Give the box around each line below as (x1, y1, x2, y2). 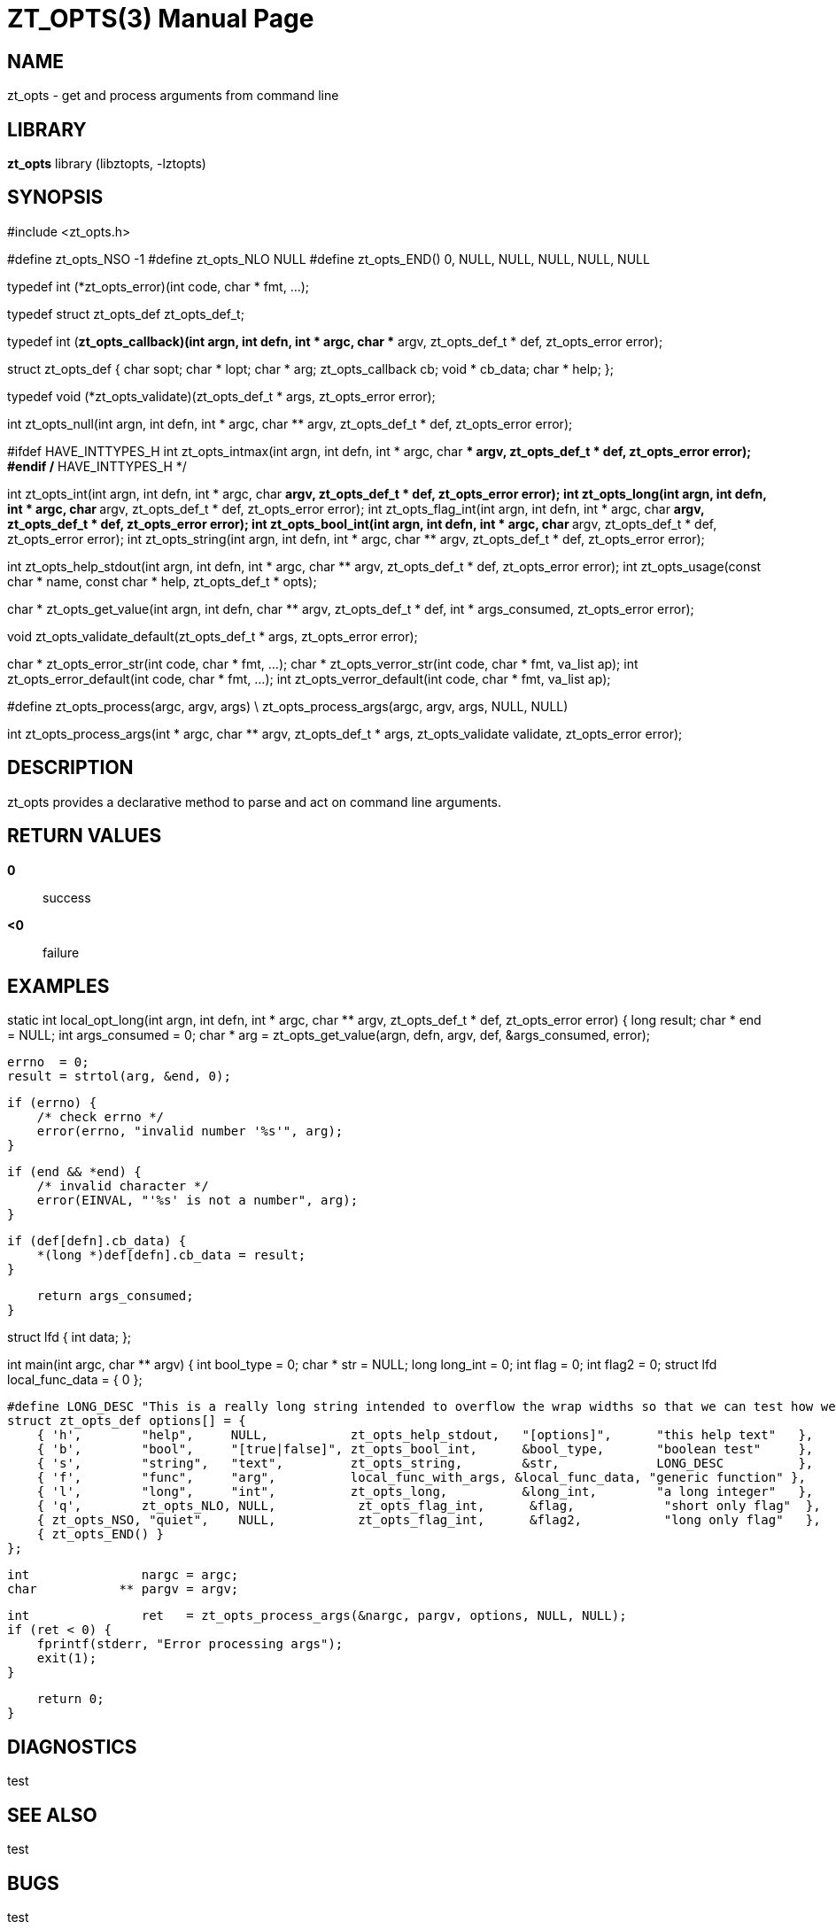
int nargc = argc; (7, 1568, 239, 1583)
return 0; (36, 1692, 104, 1707)
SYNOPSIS (7, 186, 104, 209)
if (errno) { (7, 1096, 97, 1111)
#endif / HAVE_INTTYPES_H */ (7, 458, 187, 474)
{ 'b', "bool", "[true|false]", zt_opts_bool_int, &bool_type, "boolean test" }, (36, 1442, 814, 1457)
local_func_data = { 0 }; (7, 1372, 143, 1388)
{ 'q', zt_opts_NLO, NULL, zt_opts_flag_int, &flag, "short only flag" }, (36, 1499, 821, 1514)
